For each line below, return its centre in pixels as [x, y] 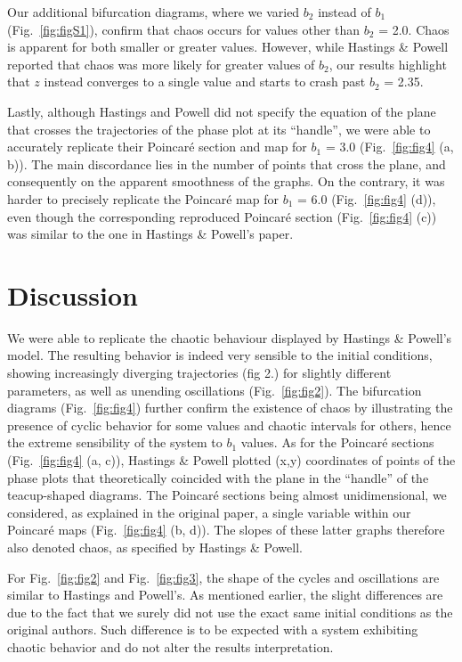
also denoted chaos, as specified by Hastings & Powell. [155, 547]
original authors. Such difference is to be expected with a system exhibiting [213, 629]
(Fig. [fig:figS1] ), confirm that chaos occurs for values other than [184, 29]
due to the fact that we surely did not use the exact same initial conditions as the [230, 612]
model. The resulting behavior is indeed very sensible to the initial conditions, [220, 355]
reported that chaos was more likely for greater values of [161, 64]
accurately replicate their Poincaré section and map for [157, 147]
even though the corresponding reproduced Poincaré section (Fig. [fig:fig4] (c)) [222, 216]
